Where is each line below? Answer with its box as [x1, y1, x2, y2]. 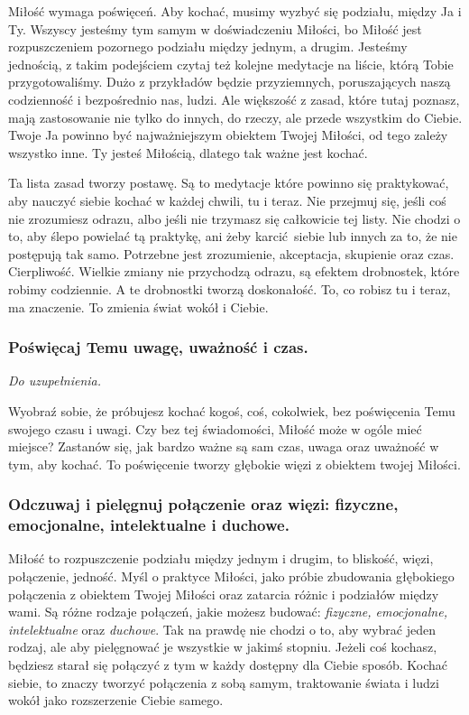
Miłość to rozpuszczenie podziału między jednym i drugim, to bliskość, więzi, [8, 549, 434, 568]
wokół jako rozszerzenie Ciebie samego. [8, 691, 224, 710]
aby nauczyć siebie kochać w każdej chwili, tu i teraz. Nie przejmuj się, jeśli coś [8, 190, 446, 209]
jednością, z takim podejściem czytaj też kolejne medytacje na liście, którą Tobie [8, 54, 454, 73]
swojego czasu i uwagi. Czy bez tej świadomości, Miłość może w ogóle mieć [8, 419, 422, 438]
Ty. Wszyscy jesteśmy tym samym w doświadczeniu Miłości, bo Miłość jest [8, 19, 422, 38]
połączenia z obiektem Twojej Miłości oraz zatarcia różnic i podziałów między [8, 584, 439, 603]
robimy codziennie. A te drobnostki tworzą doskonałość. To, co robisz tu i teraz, [8, 279, 451, 298]
